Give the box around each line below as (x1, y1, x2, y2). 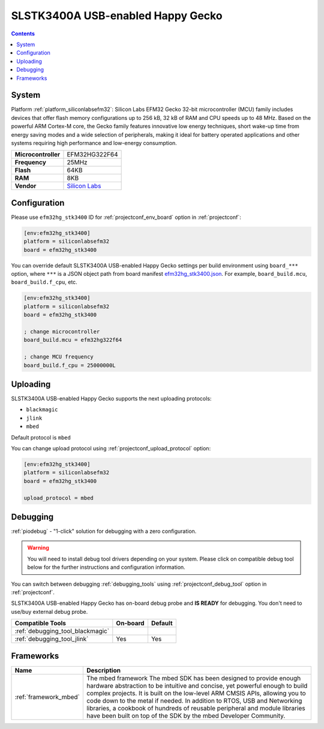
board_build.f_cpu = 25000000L (23, 362, 116, 369)
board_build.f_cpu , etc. (11, 279, 77, 286)
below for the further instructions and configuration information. (27, 564, 185, 571)
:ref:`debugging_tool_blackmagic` (14, 627, 110, 635)
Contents (11, 30, 35, 37)
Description (86, 666, 121, 674)
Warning (27, 544, 49, 552)
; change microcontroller (23, 328, 100, 335)
